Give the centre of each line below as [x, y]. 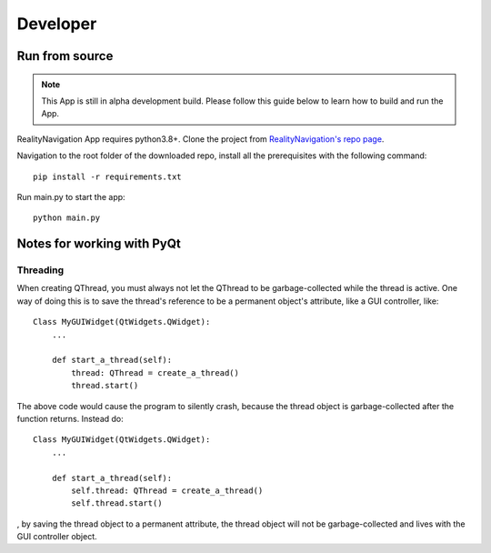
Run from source [65, 56]
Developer [57, 24]
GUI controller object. [57, 537]
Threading [40, 270]
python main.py [67, 218]
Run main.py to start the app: [71, 196]
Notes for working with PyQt [99, 244]
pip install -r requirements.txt [107, 176]
